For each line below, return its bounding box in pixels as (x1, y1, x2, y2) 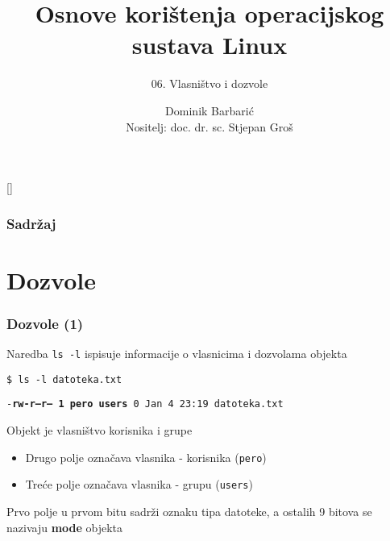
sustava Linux (131, 28, 288, 61)
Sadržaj (6, 213, 56, 233)
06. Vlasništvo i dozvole (151, 75, 268, 92)
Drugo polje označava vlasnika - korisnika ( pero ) (25, 448, 267, 465)
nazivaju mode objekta (6, 518, 123, 535)
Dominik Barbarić (165, 102, 254, 119)
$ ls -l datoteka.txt (6, 373, 122, 385)
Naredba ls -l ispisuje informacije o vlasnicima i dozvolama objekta (6, 345, 347, 362)
